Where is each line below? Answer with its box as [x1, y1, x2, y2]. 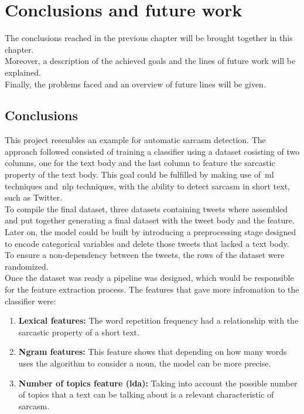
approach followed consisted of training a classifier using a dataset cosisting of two [5, 145, 300, 157]
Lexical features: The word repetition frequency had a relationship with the [18, 314, 299, 327]
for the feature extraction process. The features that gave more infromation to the [5, 283, 299, 296]
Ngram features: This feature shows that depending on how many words [18, 345, 287, 358]
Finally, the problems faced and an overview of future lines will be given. [5, 77, 266, 90]
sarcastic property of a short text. [18, 325, 139, 338]
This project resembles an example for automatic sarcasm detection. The [5, 134, 266, 146]
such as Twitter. [5, 191, 63, 203]
